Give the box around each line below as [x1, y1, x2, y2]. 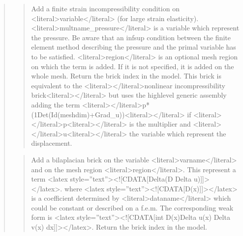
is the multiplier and [129, 119, 191, 129]
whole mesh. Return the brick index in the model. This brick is [31, 71, 221, 81]
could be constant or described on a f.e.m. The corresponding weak [31, 202, 234, 212]
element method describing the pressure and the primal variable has [31, 42, 236, 52]
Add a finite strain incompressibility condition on [31, 3, 180, 13]
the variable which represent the [129, 128, 226, 138]
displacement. [31, 138, 72, 148]
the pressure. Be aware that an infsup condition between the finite [31, 32, 231, 42]
